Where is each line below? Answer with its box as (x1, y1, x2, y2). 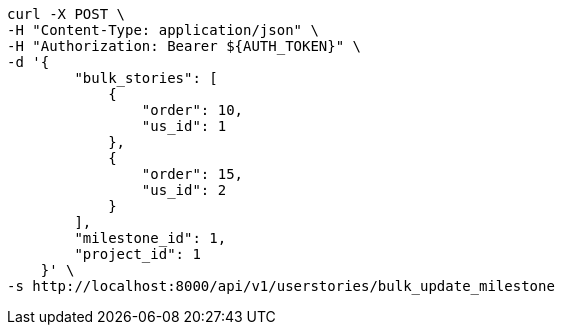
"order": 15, (141, 166, 244, 182)
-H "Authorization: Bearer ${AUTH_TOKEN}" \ (7, 38, 362, 54)
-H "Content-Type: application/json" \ (7, 22, 319, 38)
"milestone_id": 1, (74, 230, 227, 246)
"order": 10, (141, 102, 244, 118)
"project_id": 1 (74, 246, 201, 262)
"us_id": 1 (141, 118, 227, 134)
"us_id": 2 (141, 182, 227, 198)
